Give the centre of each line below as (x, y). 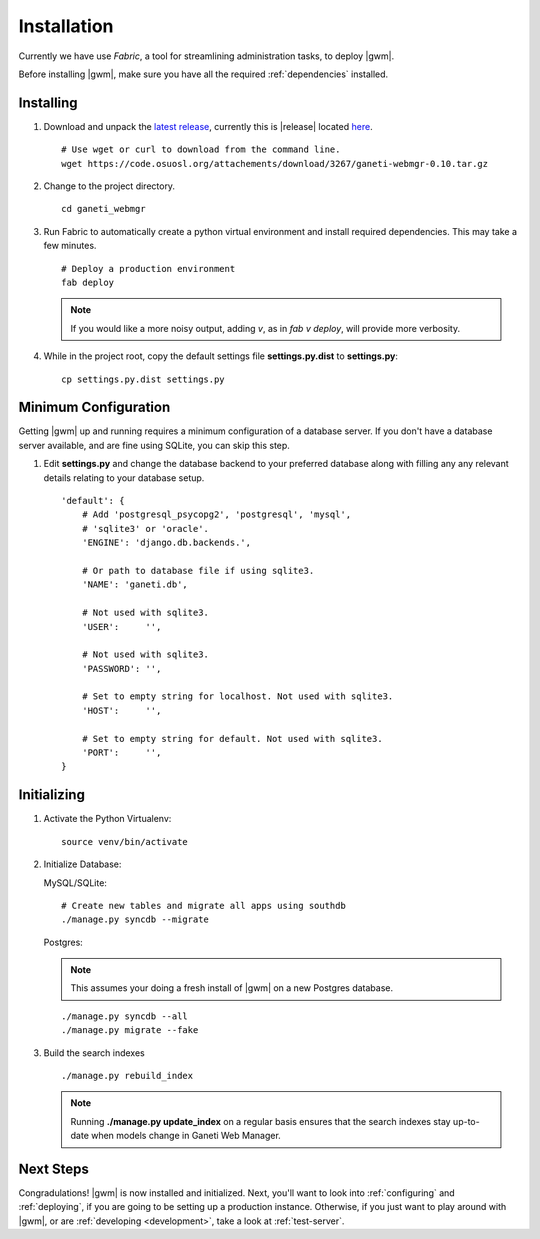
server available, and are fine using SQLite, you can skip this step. (154, 445)
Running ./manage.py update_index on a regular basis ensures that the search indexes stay (260, 1121)
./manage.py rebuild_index (127, 1076)
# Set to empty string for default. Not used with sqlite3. (232, 738)
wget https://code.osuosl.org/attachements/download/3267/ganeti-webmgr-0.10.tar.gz (275, 163)
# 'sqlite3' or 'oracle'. (145, 528)
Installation (66, 26)
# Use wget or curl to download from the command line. (201, 149)
